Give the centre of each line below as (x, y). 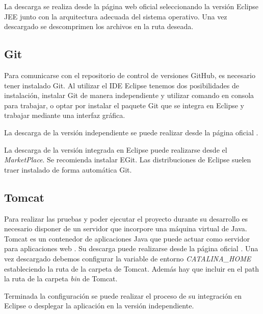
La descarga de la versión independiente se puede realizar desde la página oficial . (131, 132)
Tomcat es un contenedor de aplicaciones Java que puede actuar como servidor (127, 238)
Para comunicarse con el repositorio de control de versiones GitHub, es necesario (130, 75)
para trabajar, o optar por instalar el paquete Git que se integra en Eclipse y (124, 105)
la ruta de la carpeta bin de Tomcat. (61, 279)
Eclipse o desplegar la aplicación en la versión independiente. (99, 306)
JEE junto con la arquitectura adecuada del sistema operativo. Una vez (116, 16)
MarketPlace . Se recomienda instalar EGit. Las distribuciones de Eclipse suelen (128, 160)
